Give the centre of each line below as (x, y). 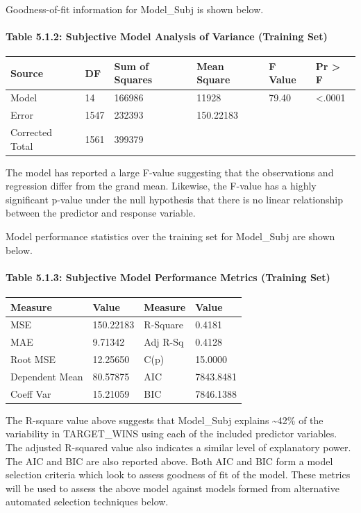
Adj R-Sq (164, 342)
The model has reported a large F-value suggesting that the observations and (170, 172)
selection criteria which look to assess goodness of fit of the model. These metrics (178, 474)
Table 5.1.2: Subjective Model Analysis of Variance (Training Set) (167, 36)
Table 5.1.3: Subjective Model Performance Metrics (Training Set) (168, 277)
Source (27, 73)
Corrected (31, 132)
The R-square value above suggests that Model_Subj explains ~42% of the (165, 420)
